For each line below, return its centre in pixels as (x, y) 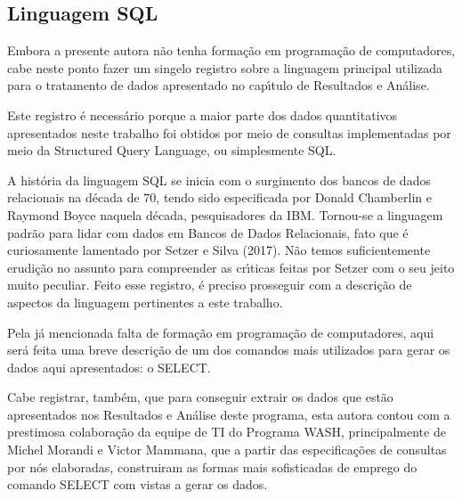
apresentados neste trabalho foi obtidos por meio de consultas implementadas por (229, 132)
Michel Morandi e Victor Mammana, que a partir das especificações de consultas (227, 450)
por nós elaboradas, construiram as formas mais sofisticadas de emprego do (212, 466)
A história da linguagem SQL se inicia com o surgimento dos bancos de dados (219, 180)
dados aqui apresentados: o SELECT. (109, 367)
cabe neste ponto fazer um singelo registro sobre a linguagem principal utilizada (225, 67)
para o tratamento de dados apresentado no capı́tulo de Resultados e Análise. (219, 85)
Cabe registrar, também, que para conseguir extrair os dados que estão (200, 397)
